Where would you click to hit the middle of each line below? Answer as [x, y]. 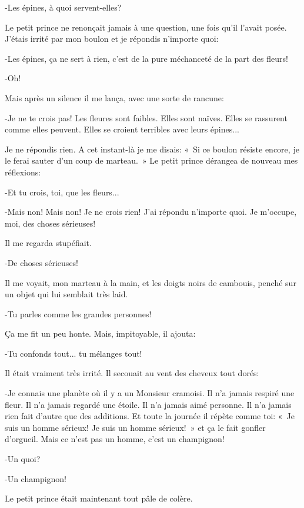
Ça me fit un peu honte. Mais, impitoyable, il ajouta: [100, 333]
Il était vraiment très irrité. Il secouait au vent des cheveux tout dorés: [132, 373]
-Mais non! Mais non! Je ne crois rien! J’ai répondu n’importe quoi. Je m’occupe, [151, 212]
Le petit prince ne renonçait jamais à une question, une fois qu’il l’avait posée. [146, 27]
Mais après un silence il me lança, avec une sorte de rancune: [114, 97]
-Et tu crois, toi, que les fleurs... [62, 192]
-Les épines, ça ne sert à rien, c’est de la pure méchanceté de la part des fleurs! [146, 58]
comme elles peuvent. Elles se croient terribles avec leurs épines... [122, 129]
